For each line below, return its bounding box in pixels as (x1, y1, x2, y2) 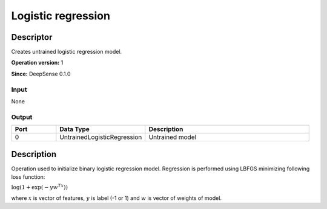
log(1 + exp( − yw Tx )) (11, 183, 68, 191)
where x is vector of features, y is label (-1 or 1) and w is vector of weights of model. (11, 195, 222, 202)
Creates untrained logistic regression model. (11, 48, 122, 56)
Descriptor (11, 32, 53, 42)
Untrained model (148, 133, 197, 141)
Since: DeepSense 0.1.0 (11, 70, 71, 77)
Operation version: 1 (11, 59, 64, 66)
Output (11, 112, 33, 121)
